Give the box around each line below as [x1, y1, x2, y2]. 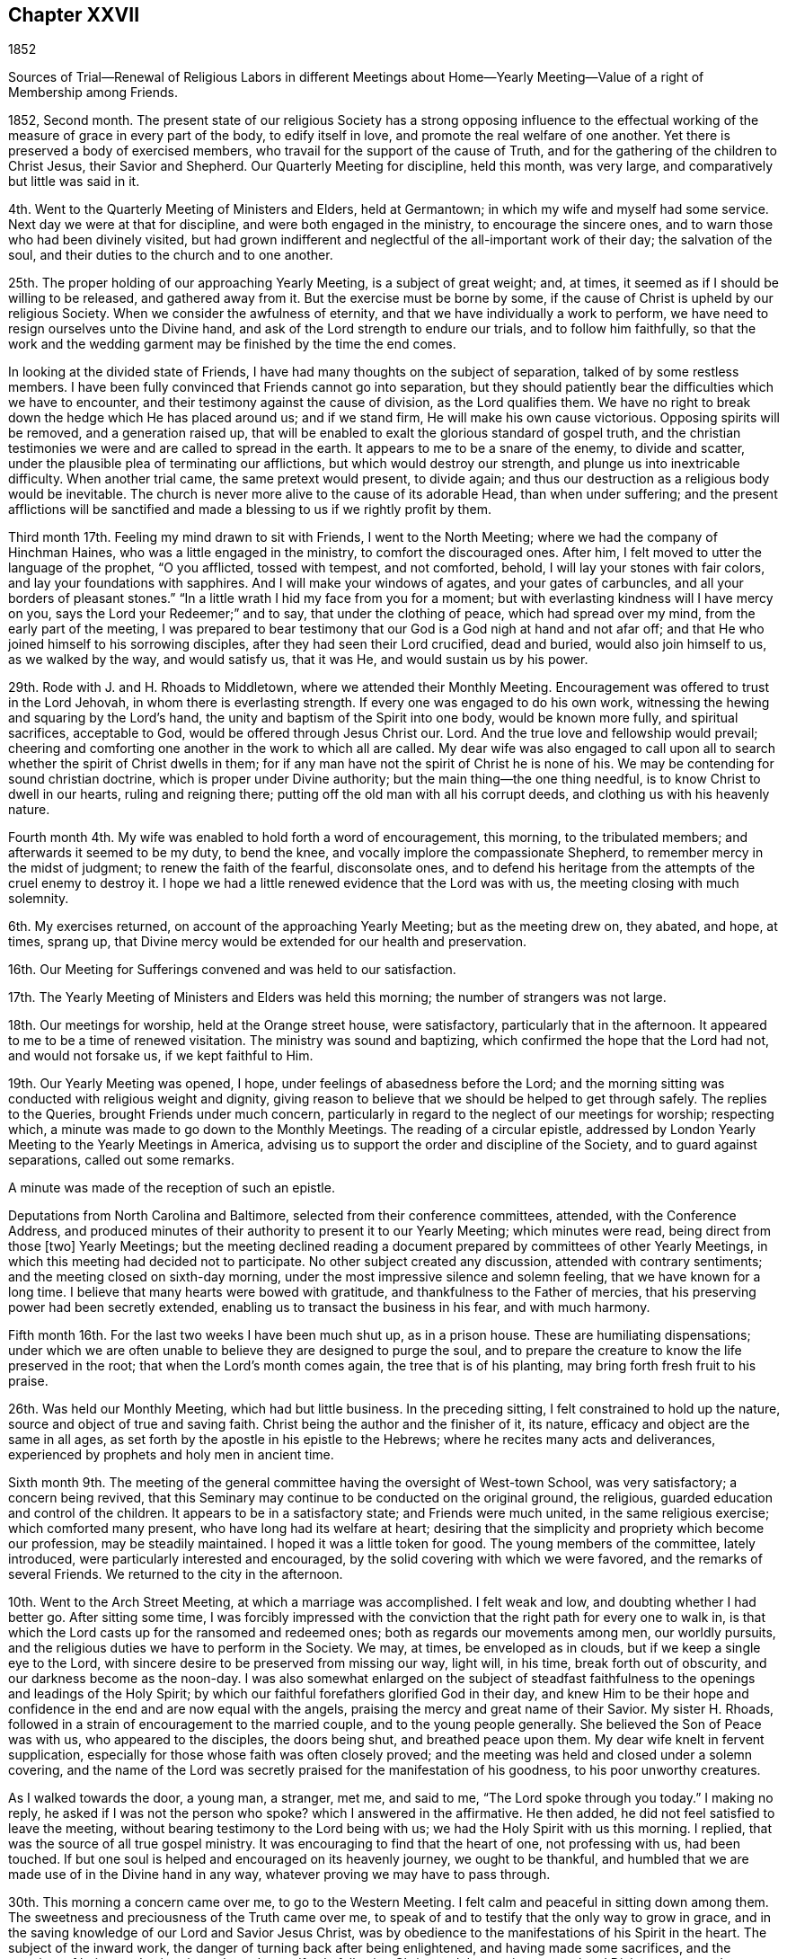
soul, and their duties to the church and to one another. [8, 247, 333, 263]
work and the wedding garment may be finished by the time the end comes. [8, 336, 456, 352]
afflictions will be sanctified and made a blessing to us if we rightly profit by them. [8, 501, 491, 518]
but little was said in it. [8, 173, 140, 190]
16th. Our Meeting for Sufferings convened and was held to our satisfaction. [8, 962, 456, 978]
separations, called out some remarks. [8, 1152, 234, 1168]
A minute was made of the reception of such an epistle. [8, 1180, 335, 1196]
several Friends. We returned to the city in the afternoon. [8, 1566, 343, 1582]
